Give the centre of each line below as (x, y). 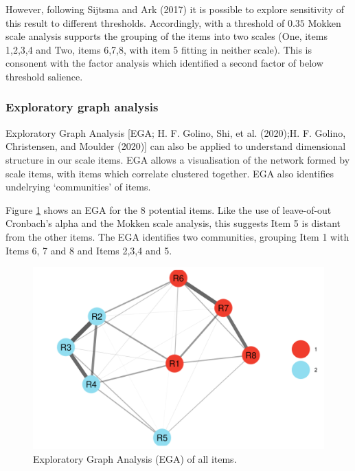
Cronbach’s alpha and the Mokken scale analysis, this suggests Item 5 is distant (173, 223)
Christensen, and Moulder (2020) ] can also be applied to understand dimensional (176, 146)
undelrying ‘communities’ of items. (78, 187)
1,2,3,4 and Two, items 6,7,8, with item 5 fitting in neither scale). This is (159, 49)
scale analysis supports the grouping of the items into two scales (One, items (167, 36)
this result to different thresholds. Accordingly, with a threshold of (145, 22)
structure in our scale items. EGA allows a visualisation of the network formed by (178, 159)
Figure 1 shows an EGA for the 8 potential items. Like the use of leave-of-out (169, 209)
